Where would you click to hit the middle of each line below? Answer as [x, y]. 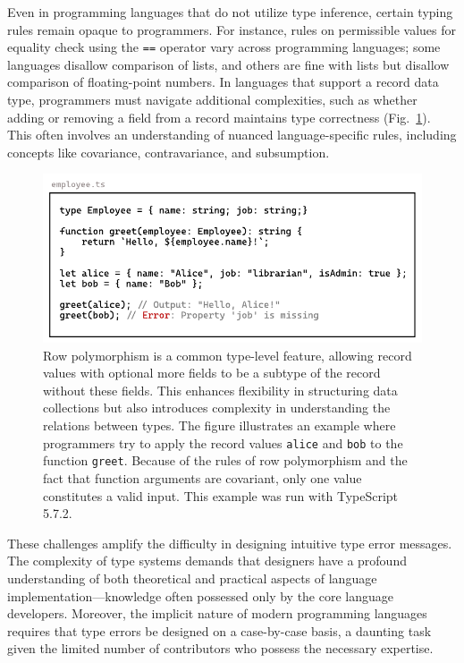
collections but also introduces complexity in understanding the [217, 408]
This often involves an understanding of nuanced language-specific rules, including [232, 135]
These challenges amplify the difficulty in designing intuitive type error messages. [230, 543]
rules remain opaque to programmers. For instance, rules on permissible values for [232, 29]
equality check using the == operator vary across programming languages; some [224, 47]
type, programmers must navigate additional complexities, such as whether [212, 100]
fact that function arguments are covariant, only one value [202, 477]
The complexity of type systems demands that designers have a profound [207, 561]
